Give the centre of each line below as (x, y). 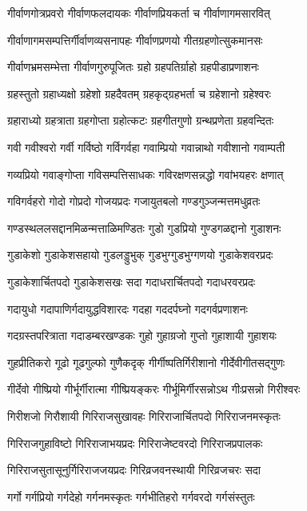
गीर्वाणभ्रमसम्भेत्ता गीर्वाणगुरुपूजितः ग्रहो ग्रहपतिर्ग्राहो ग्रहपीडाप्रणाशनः (133, 67)
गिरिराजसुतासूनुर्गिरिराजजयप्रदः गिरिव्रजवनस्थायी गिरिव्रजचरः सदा (134, 470)
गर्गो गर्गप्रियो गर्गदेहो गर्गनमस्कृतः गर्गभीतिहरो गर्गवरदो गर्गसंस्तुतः (131, 496)
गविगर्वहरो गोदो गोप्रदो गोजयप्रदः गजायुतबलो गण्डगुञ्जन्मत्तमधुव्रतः (134, 201)
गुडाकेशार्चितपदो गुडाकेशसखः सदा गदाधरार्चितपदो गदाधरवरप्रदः (132, 281)
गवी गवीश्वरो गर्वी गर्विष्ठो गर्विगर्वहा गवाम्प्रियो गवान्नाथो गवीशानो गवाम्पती (146, 147)
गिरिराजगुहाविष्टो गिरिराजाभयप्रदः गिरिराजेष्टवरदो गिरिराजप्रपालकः (135, 443)
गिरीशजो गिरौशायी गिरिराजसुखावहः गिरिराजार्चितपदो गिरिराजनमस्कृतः (144, 415)
